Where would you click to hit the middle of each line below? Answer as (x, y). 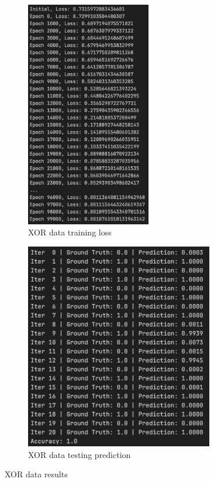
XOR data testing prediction (80, 454)
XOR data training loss (70, 232)
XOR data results (36, 474)
